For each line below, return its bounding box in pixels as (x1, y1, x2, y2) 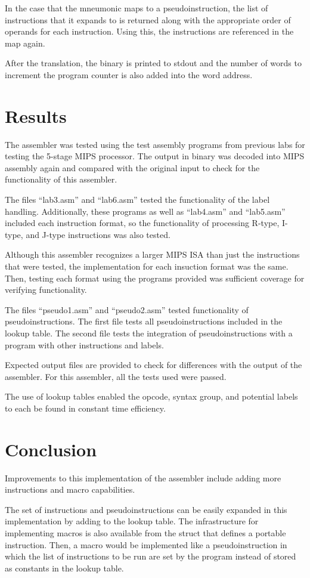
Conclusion (5, 437, 97, 461)
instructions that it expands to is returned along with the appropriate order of (5, 13, 291, 26)
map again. (5, 36, 45, 49)
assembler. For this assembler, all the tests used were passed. (5, 370, 227, 382)
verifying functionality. (5, 283, 87, 296)
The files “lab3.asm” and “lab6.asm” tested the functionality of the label (5, 193, 270, 206)
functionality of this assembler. (5, 173, 117, 186)
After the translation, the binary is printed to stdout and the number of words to (5, 57, 302, 69)
